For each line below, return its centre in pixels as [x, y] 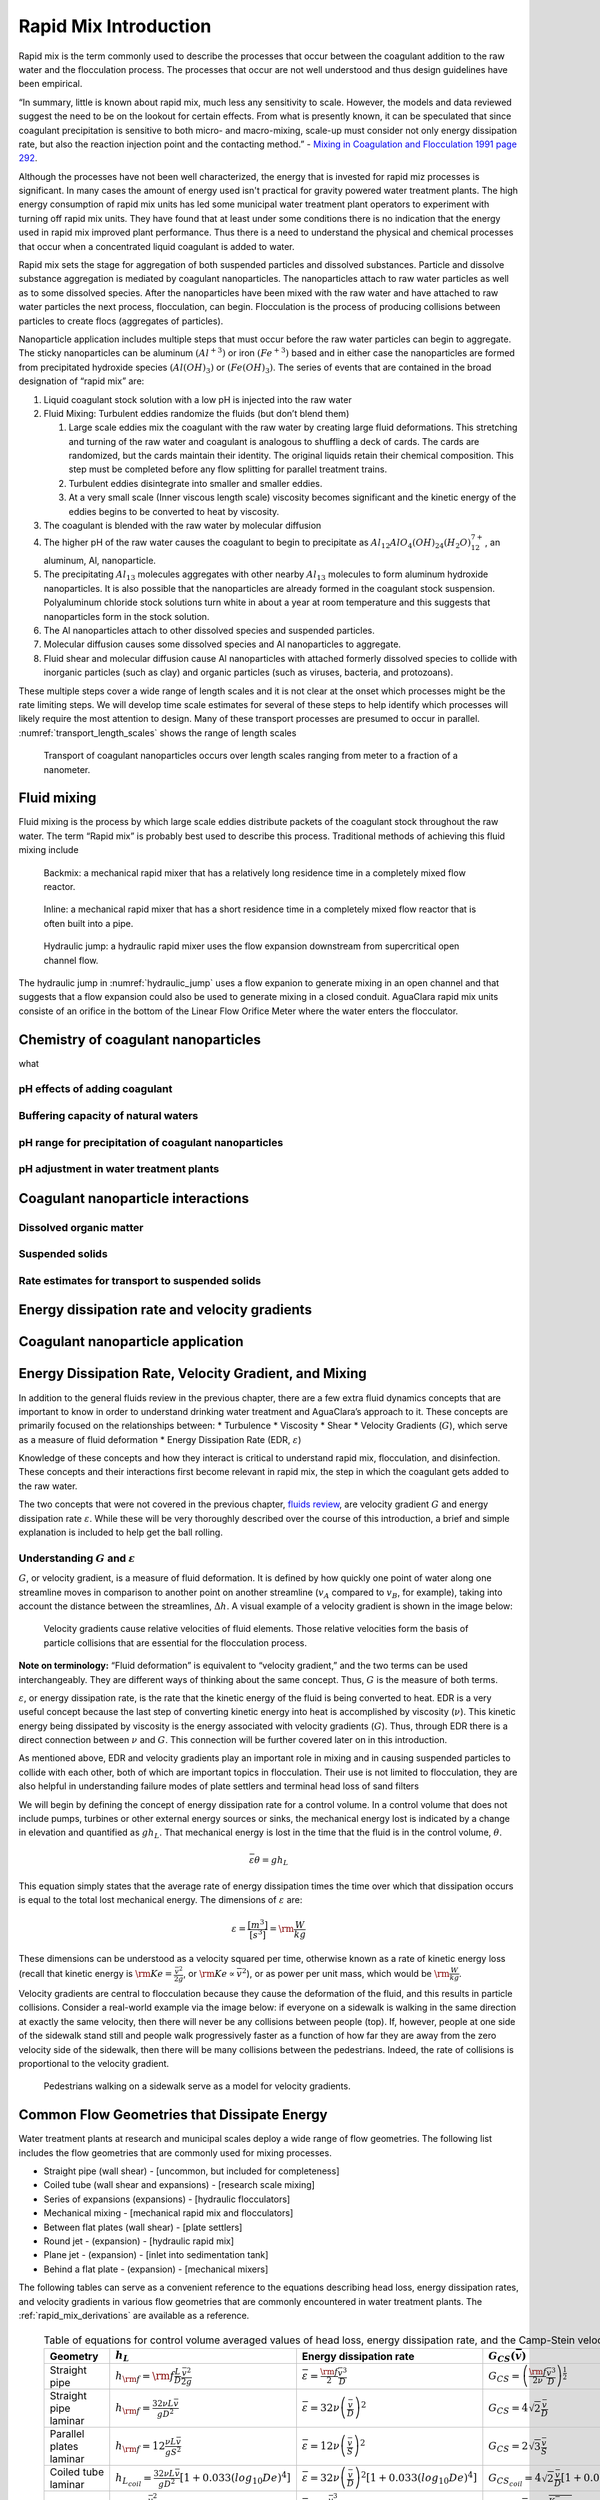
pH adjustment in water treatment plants [119, 1169]
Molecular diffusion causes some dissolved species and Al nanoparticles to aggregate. [222, 644]
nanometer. [67, 769]
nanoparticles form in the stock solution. [126, 616]
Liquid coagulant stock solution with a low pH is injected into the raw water [197, 399]
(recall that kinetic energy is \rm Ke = [95, 1973]
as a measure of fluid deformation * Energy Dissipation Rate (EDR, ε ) [160, 1439]
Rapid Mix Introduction [115, 26]
